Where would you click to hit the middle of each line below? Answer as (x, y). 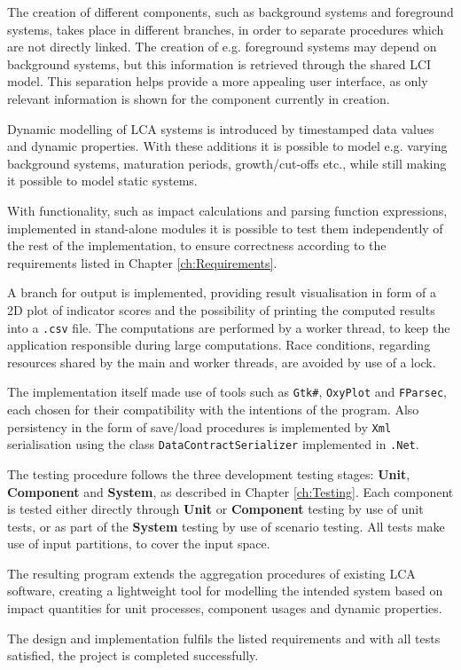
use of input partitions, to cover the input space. (139, 544)
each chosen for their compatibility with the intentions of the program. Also (213, 409)
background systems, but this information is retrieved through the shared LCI (219, 63)
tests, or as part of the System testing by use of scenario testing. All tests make (226, 526)
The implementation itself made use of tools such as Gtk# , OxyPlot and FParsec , (227, 392)
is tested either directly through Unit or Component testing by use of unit (215, 509)
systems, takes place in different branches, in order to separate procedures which (226, 29)
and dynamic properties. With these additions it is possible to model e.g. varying (227, 146)
